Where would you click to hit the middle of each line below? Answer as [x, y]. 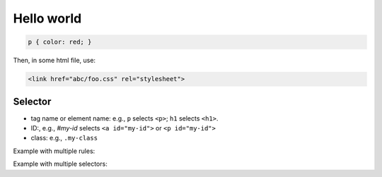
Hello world [47, 18]
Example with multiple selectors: [60, 164]
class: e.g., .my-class [64, 138]
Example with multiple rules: [54, 151]
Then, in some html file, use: [54, 61]
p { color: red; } [60, 42]
